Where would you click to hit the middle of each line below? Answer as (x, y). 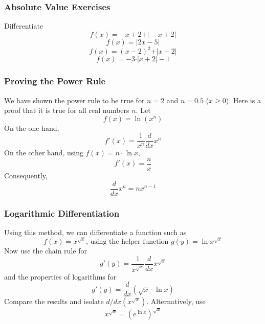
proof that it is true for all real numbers (67, 110)
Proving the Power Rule (55, 81)
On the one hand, (32, 128)
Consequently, (26, 176)
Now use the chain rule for (46, 251)
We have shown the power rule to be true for (74, 100)
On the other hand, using (44, 153)
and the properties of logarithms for (60, 276)
